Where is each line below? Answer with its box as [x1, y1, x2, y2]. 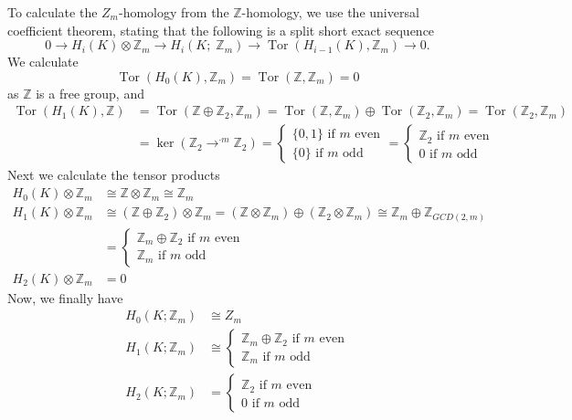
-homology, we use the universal [241, 3, 419, 21]
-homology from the [119, 3, 229, 21]
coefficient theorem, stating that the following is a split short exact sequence [7, 20, 435, 39]
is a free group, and [36, 83, 144, 102]
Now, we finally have [7, 288, 123, 307]
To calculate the [7, 3, 98, 21]
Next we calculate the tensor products [7, 165, 220, 184]
